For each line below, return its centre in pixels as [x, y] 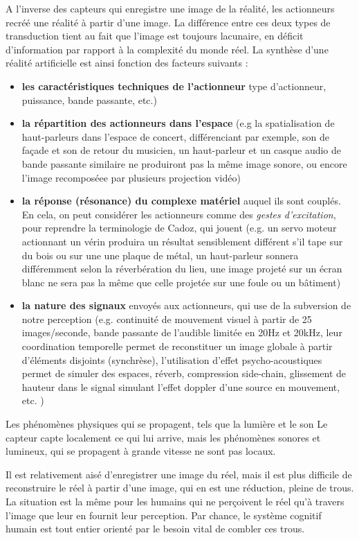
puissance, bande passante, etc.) [89, 99]
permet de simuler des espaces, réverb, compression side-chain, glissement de [184, 373]
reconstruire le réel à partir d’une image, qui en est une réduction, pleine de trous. [180, 488]
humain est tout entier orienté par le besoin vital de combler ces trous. [155, 529]
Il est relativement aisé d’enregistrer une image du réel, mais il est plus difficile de [179, 474]
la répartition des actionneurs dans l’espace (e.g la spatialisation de [178, 123]
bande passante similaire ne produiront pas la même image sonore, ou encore [184, 163]
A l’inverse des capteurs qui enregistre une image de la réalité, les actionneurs [170, 8]
